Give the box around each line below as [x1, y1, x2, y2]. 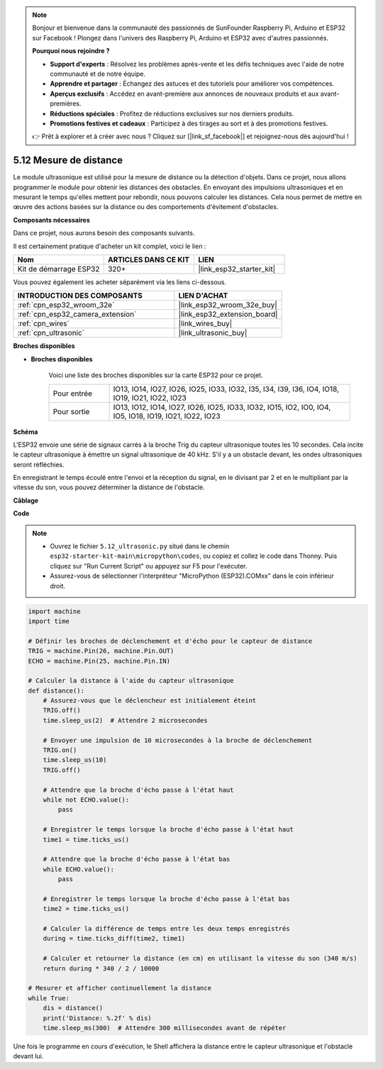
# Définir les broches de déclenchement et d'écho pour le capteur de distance [28, 637, 313, 645]
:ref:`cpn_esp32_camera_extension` [17, 309, 137, 319]
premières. [50, 99, 82, 108]
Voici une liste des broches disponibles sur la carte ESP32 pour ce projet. [48, 371, 263, 379]
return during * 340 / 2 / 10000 [43, 964, 160, 973]
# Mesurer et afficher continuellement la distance [28, 984, 212, 992]
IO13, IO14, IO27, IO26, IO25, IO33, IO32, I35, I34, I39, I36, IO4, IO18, [113, 384, 340, 393]
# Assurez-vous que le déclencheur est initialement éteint [43, 697, 257, 705]
